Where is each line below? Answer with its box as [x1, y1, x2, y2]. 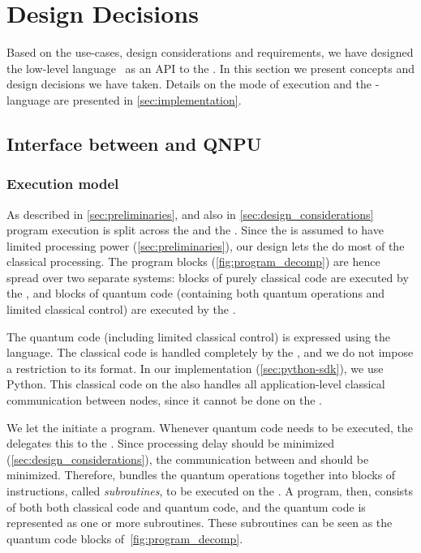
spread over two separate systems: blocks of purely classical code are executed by [6, 268, 409, 285]
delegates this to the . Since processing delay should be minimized [6, 435, 335, 452]
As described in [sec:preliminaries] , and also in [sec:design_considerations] [6, 205, 374, 222]
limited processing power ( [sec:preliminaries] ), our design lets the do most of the [6, 237, 405, 254]
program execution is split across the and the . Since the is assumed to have [6, 221, 384, 238]
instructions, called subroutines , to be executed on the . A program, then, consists [6, 482, 414, 499]
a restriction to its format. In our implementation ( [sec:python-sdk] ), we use [6, 359, 384, 376]
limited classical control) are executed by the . [6, 301, 236, 318]
